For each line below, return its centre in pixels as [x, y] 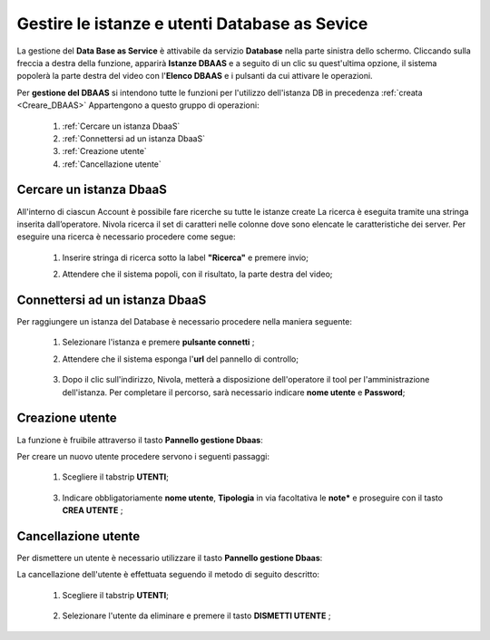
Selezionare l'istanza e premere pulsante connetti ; [158, 342]
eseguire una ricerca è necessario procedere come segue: [126, 237]
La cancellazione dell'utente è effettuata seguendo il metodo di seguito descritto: [168, 575]
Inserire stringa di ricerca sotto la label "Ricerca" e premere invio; [185, 257]
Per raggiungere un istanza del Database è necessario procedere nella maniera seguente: [185, 322]
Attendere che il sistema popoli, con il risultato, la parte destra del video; [197, 274]
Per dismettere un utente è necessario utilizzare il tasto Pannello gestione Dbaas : [170, 558]
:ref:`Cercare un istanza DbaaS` [121, 126]
